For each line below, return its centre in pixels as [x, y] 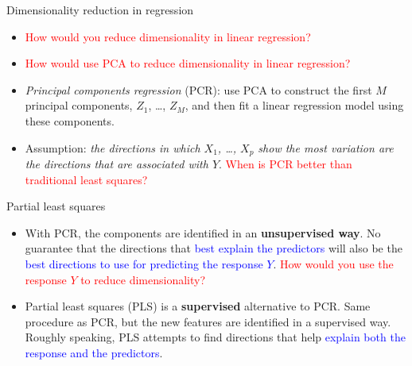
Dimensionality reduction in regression [100, 10]
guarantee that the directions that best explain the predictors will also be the [214, 248]
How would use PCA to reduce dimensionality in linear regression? [188, 63]
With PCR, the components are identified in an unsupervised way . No [203, 232]
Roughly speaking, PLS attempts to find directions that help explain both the [215, 337]
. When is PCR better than [286, 164]
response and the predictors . [94, 352]
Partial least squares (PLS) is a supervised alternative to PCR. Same [198, 306]
